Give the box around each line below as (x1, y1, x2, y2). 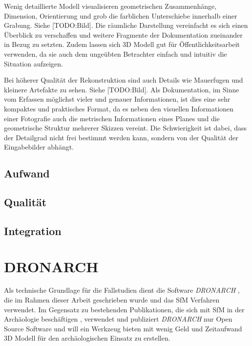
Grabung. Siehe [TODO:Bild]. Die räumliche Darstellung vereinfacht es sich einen (4, 20, 248, 30)
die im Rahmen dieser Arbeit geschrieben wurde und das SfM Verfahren (4, 294, 220, 304)
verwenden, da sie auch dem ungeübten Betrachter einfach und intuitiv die (4, 48, 227, 59)
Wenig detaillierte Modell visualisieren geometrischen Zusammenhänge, (4, 1, 217, 11)
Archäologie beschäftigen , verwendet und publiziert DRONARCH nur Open (4, 314, 232, 324)
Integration (4, 223, 62, 238)
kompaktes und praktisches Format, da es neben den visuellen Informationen (4, 103, 234, 113)
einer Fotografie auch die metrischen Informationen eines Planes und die (4, 113, 220, 123)
